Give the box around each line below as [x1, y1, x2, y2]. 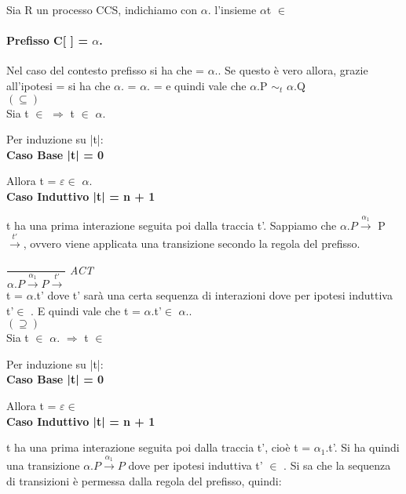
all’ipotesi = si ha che [6, 77, 111, 93]
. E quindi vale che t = [31, 302, 141, 318]
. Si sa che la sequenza [283, 456, 391, 473]
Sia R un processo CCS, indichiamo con [6, 2, 198, 17]
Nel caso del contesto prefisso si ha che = [6, 62, 204, 78]
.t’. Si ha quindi [325, 439, 400, 456]
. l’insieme [207, 2, 257, 17]
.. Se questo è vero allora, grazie [214, 62, 368, 78]
